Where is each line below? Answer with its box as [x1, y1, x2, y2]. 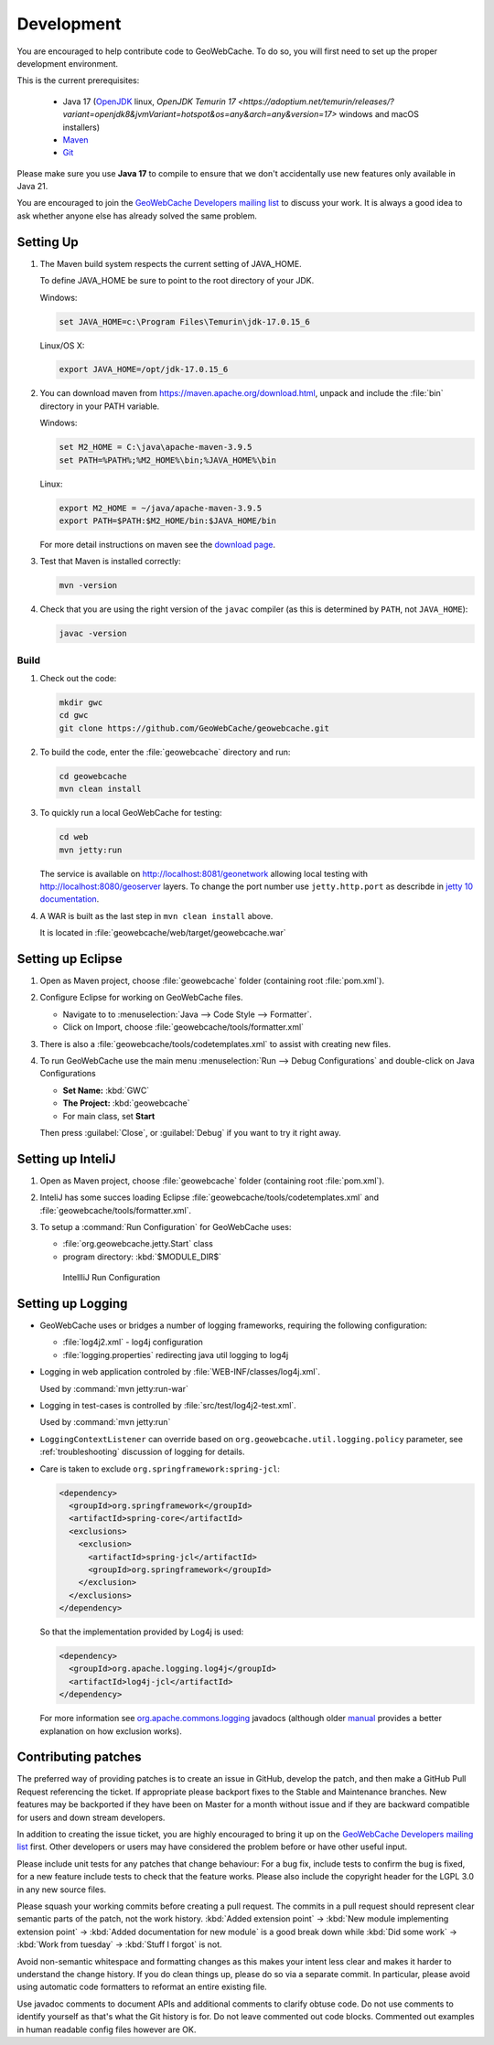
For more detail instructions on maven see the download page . [39, 539, 276, 550]
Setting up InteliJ [16, 1151, 116, 1166]
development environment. [16, 58, 119, 69]
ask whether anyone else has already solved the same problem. [16, 210, 258, 221]
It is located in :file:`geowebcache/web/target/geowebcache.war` [39, 927, 287, 938]
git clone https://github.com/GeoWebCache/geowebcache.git [59, 723, 329, 733]
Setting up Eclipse [16, 951, 123, 967]
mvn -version [59, 581, 118, 591]
